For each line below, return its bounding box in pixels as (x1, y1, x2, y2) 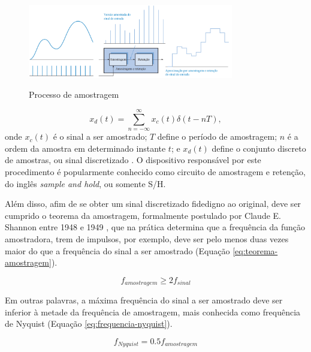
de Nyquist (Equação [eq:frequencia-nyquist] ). (5, 317, 173, 330)
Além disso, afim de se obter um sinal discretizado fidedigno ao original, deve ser (5, 197, 301, 210)
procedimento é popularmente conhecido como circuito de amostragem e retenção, (5, 166, 306, 178)
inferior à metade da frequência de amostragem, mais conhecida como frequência (5, 305, 301, 318)
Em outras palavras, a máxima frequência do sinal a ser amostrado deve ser (5, 294, 283, 306)
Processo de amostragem (29, 88, 119, 101)
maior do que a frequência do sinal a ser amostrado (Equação (5, 244, 230, 257)
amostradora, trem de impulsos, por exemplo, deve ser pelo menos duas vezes (5, 233, 289, 245)
